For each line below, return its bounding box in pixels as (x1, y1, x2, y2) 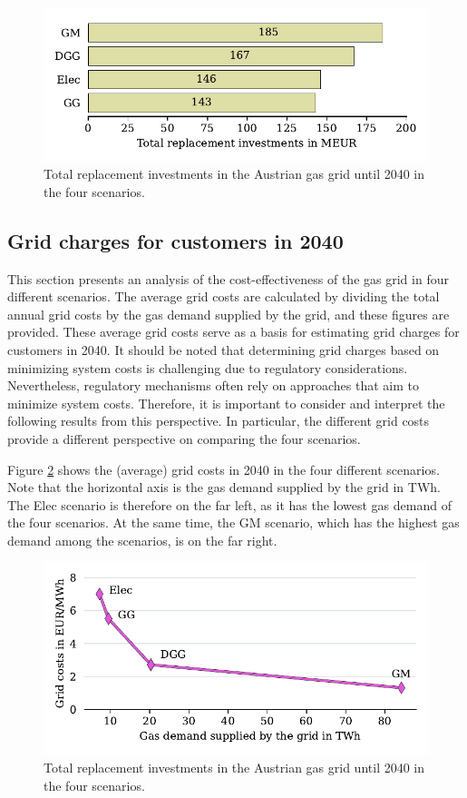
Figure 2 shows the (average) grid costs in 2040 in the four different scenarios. (7, 459, 440, 478)
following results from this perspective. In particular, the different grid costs (7, 411, 430, 430)
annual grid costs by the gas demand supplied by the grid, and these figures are (7, 304, 450, 323)
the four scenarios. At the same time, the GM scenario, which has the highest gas (7, 513, 460, 532)
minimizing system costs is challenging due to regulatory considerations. (7, 358, 408, 377)
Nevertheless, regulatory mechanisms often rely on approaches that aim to (7, 376, 419, 395)
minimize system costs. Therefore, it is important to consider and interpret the (7, 393, 445, 412)
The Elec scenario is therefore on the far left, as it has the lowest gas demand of (7, 495, 452, 514)
